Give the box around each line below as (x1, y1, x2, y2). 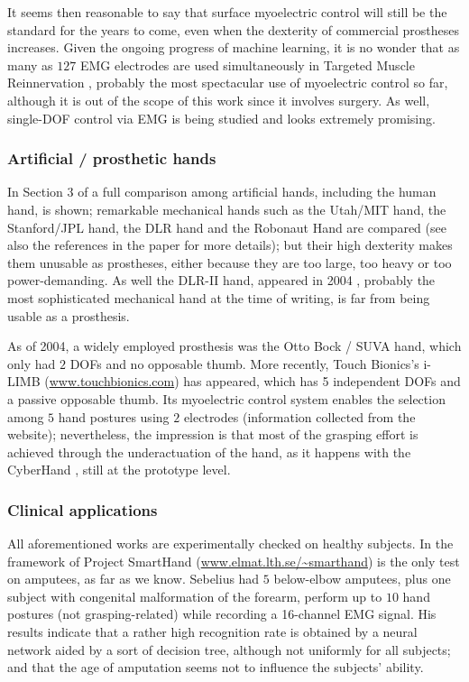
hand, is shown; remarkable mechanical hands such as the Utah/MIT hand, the (7, 199, 446, 218)
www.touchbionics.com (49, 372, 175, 391)
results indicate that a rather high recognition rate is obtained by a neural (7, 622, 418, 641)
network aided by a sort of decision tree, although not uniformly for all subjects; (7, 640, 451, 659)
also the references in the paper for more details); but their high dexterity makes (7, 235, 453, 254)
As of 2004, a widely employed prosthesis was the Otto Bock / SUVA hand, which (7, 336, 462, 355)
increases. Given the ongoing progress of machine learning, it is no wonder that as (7, 38, 460, 57)
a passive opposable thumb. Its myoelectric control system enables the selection (7, 389, 446, 408)
